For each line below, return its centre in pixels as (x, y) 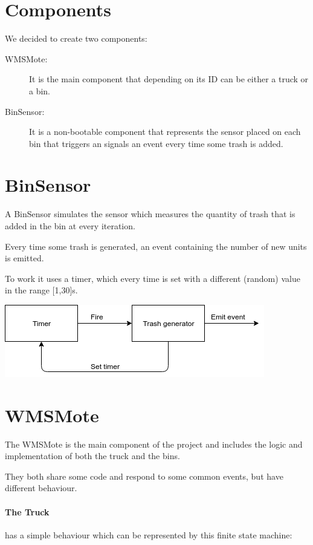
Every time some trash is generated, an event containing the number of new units (156, 246)
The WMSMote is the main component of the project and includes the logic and (154, 444)
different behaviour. (41, 488)
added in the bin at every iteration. (70, 226)
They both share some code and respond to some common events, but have (144, 476)
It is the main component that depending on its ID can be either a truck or (169, 79)
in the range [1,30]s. (41, 290)
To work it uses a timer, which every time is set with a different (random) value (153, 278)
